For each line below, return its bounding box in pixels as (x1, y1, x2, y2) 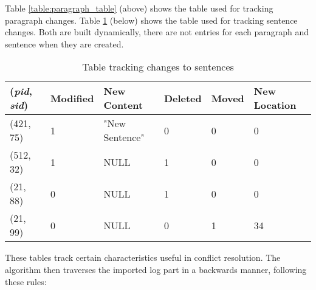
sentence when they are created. (5, 37, 124, 50)
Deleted (163, 91, 202, 105)
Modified (50, 91, 94, 105)
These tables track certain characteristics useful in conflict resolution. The (5, 251, 281, 264)
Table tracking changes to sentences (82, 60, 234, 74)
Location (253, 98, 297, 112)
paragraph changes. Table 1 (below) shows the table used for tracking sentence (5, 13, 298, 26)
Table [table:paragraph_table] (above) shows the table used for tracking (5, 2, 273, 14)
